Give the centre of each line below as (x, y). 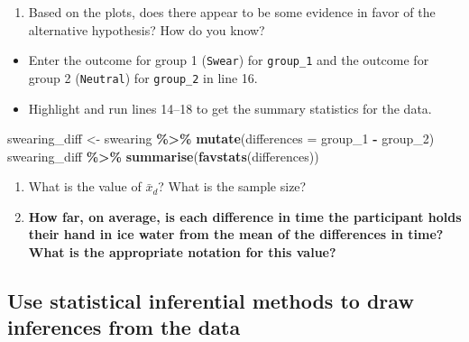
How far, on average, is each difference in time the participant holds (245, 216)
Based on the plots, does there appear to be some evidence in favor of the (232, 12)
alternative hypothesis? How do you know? (147, 29)
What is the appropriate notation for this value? (182, 252)
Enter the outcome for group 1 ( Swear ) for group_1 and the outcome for (229, 60)
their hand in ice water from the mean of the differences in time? (236, 234)
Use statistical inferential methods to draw (211, 301)
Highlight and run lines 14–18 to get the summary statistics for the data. (230, 108)
